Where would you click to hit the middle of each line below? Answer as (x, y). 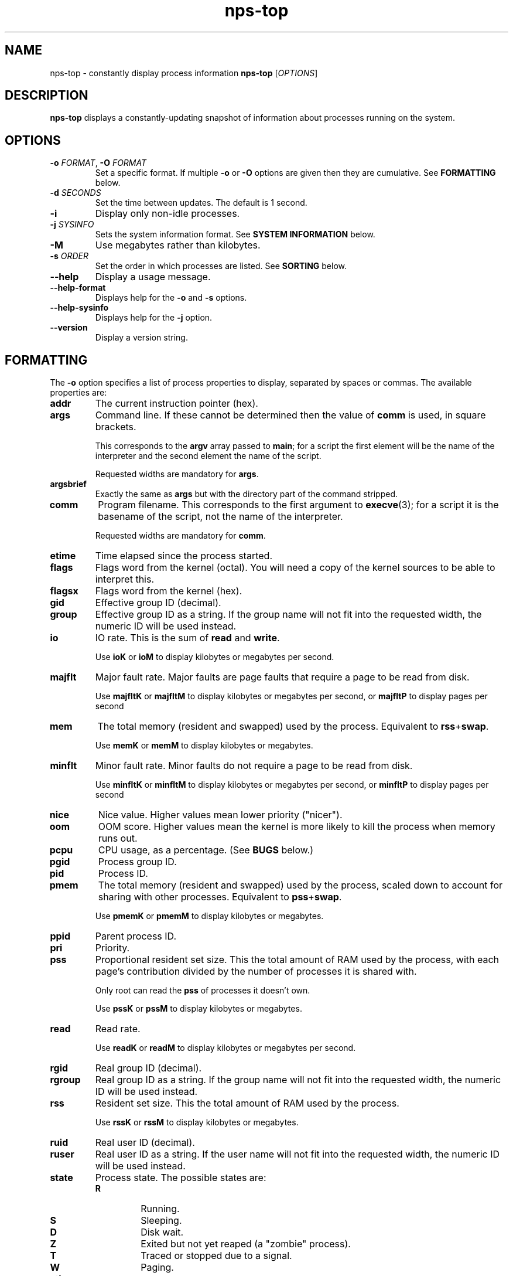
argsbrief (68, 484)
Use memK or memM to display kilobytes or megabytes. (204, 746)
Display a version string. (141, 338)
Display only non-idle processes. (167, 214)
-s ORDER (69, 256)
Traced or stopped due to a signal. (216, 1256)
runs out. (118, 838)
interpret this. (125, 579)
